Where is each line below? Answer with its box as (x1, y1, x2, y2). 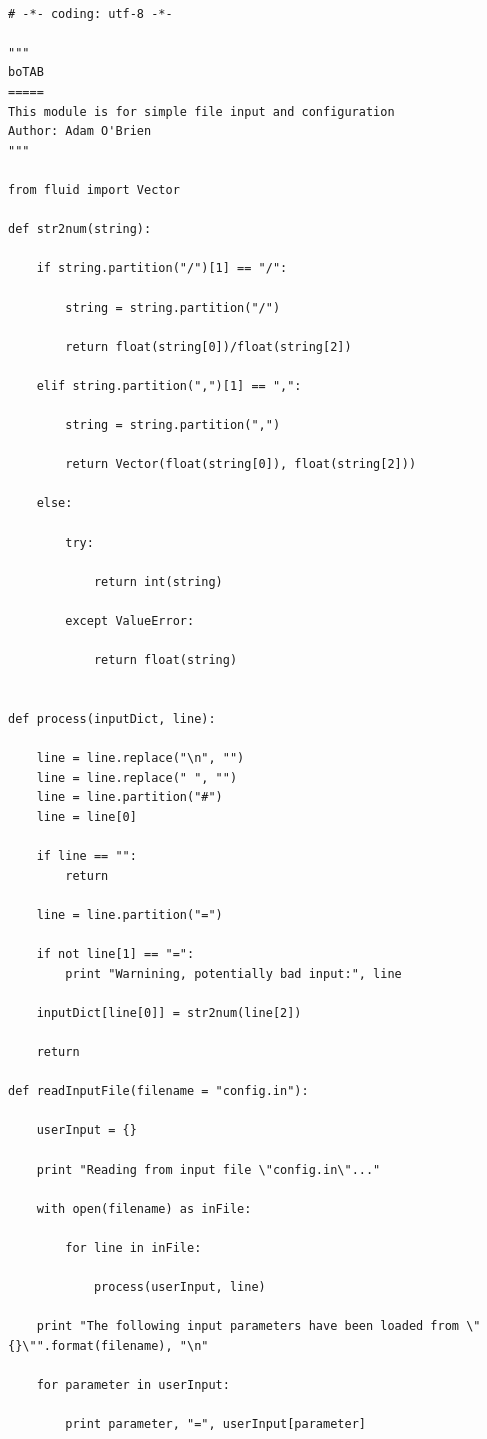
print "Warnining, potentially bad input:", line (65, 966, 402, 981)
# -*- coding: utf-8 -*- (8, 6, 173, 21)
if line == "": (36, 849, 137, 864)
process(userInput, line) (93, 1280, 266, 1295)
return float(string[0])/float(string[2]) (65, 339, 352, 354)
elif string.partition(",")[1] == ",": (36, 378, 302, 393)
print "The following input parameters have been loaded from (36, 1319, 460, 1334)
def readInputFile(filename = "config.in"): (8, 1084, 309, 1099)
